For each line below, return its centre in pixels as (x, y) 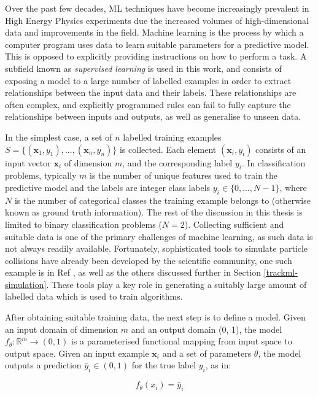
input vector (28, 162)
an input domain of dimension (62, 329)
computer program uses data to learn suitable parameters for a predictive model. (157, 44)
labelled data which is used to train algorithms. (94, 296)
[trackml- (281, 272)
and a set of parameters (207, 353)
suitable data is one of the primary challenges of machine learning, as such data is (159, 236)
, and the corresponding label (177, 162)
